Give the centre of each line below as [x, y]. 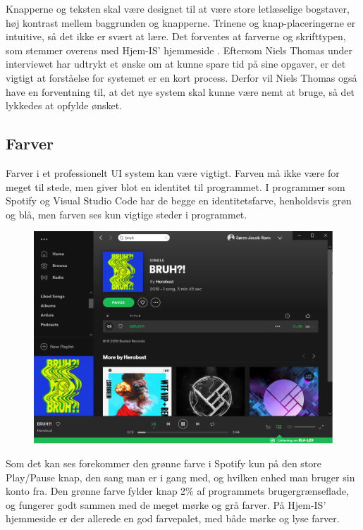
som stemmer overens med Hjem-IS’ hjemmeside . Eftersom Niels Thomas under [179, 50]
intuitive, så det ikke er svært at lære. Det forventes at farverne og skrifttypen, [176, 36]
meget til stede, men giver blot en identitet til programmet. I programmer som [176, 186]
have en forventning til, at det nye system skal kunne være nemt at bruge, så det [180, 91]
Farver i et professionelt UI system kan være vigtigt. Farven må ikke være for [173, 172]
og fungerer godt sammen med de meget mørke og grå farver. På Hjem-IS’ [166, 504]
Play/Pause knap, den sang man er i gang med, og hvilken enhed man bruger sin [180, 477]
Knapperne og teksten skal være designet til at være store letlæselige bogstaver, [178, 8]
